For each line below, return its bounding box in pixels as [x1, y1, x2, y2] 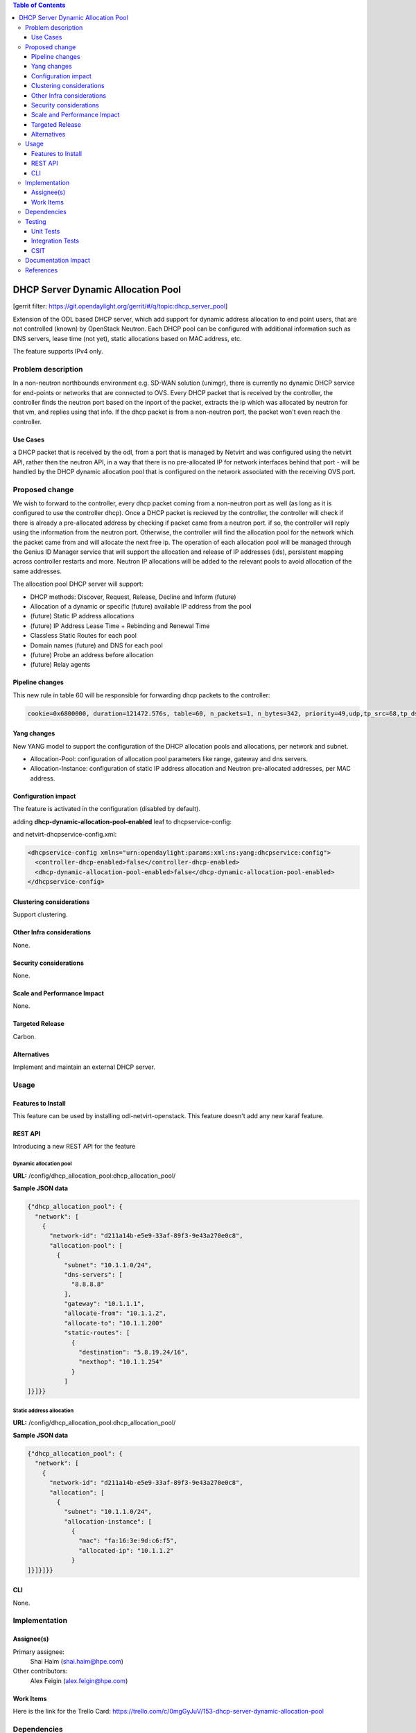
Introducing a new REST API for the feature [12, 1142, 136, 1151]
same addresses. [12, 567, 62, 575]
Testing [25, 217, 46, 225]
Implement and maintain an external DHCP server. [12, 1063, 156, 1071]
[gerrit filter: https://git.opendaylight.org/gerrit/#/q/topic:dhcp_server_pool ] [12, 302, 228, 311]
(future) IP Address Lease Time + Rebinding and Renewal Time [30, 621, 210, 630]
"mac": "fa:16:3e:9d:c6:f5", [78, 1537, 178, 1545]
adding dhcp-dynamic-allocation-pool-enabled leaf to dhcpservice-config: [12, 817, 232, 826]
